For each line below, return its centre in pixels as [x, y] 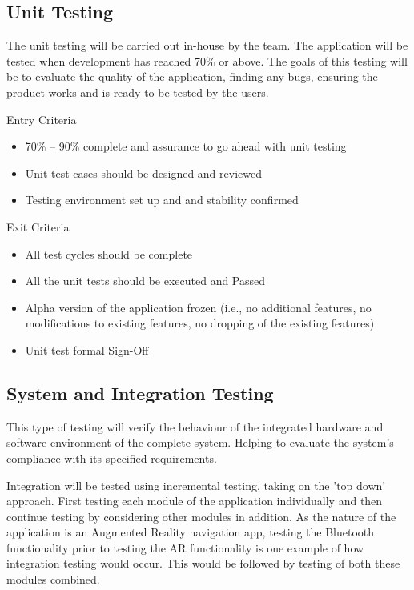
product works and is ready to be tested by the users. [138, 92]
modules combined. [53, 579]
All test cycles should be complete [109, 253]
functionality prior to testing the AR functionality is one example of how [185, 547]
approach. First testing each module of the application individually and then [195, 501]
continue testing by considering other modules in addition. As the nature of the [201, 516]
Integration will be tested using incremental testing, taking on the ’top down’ [196, 485]
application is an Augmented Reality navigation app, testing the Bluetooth [191, 532]
